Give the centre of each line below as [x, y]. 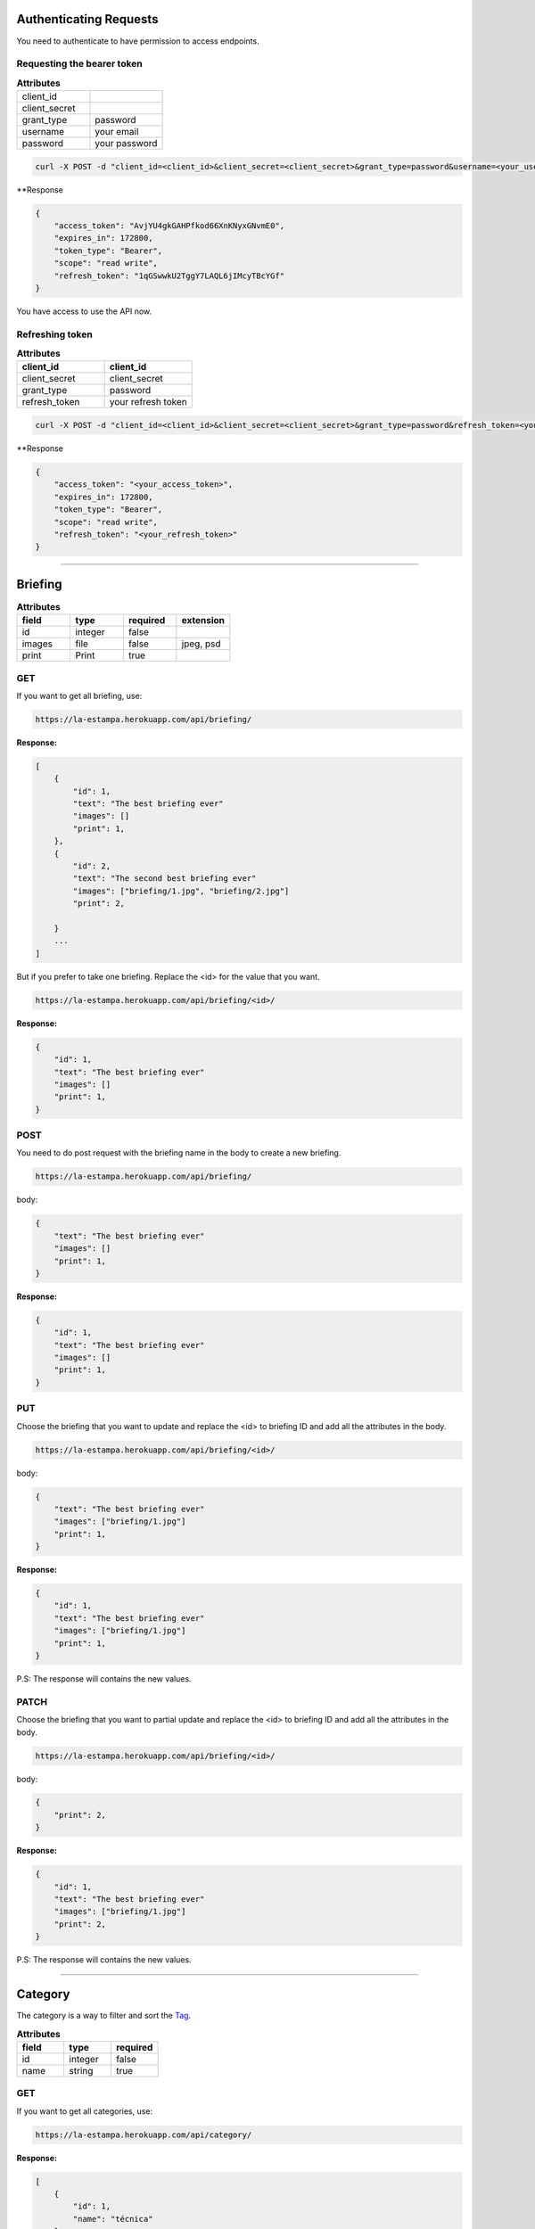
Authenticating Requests [87, 19]
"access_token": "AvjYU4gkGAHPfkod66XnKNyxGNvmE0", [169, 226]
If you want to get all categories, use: [85, 2111]
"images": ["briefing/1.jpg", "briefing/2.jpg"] [181, 891]
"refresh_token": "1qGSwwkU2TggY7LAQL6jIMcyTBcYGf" [169, 276]
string [81, 2070]
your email [117, 132]
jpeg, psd [202, 644]
